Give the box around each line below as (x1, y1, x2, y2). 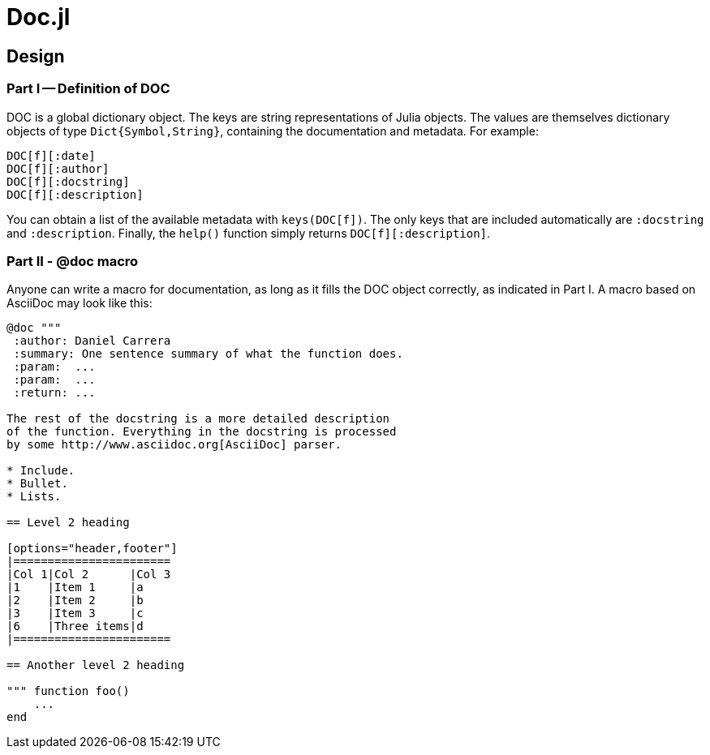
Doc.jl (6, 3, 71, 31)
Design (6, 45, 65, 66)
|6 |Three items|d (6, 620, 144, 633)
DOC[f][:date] (6, 148, 96, 162)
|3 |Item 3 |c (6, 607, 144, 620)
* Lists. (6, 490, 62, 504)
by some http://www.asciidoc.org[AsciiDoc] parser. (6, 438, 342, 452)
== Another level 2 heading (6, 658, 185, 672)
